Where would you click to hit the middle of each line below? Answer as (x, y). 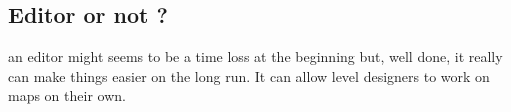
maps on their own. (67, 95)
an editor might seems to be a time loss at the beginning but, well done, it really (255, 56)
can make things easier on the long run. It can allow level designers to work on (249, 75)
